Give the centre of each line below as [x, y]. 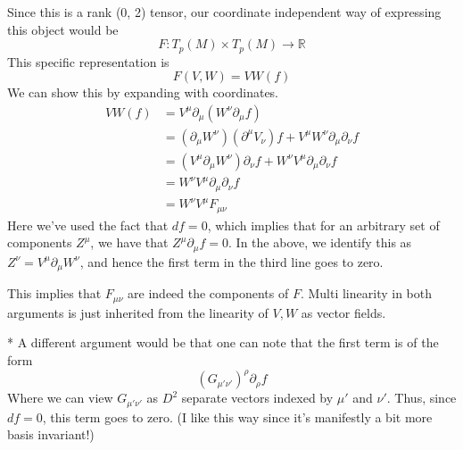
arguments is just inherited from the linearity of [138, 312]
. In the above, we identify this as [320, 242]
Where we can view [60, 398]
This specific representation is [88, 61]
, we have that [129, 242]
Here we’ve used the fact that [88, 225]
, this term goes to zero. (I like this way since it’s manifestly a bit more [237, 417]
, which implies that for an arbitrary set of [323, 225]
